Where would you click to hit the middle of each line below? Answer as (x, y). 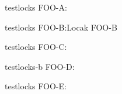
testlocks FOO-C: (36, 47)
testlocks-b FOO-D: (40, 66)
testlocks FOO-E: (36, 86)
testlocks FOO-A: (36, 7)
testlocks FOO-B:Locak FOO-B (61, 27)
